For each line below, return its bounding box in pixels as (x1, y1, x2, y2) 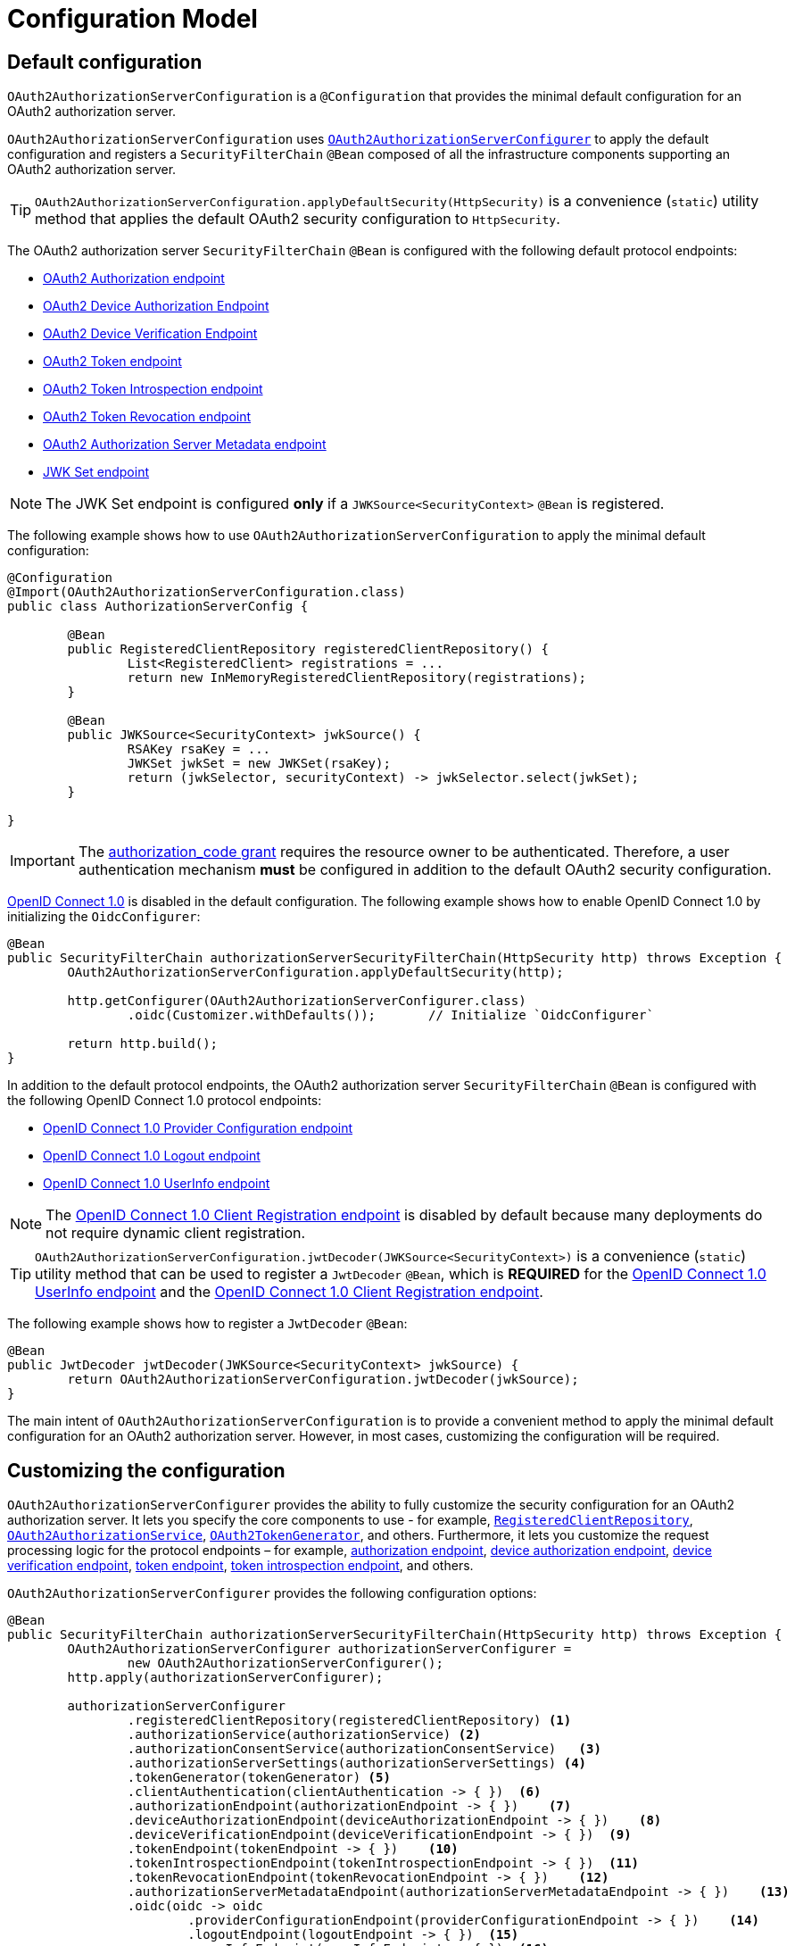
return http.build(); (67, 1036, 219, 1052)
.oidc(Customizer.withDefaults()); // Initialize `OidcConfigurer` (127, 1008, 654, 1023)
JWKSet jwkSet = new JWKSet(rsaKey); (127, 756, 391, 771)
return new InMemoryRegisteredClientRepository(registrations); (127, 670, 587, 686)
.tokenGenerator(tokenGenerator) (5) (127, 1770, 391, 1785)
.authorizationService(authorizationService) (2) (127, 1727, 482, 1742)
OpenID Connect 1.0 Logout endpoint (43, 1148, 261, 1164)
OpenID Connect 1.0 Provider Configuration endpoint (43, 1120, 353, 1136)
